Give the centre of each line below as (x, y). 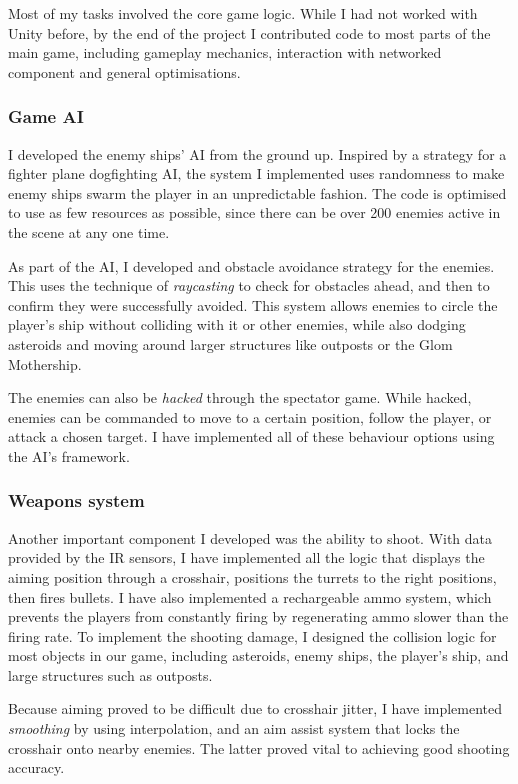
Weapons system (76, 500)
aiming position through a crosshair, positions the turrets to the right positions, (252, 576)
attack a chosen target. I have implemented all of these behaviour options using (251, 436)
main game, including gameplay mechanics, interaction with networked (225, 52)
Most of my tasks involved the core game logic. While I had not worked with (243, 13)
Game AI (46, 116)
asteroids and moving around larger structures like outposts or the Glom (230, 343)
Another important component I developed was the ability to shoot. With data (250, 537)
